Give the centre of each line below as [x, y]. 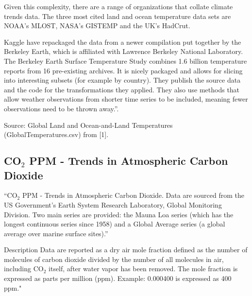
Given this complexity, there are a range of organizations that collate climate [118, 6]
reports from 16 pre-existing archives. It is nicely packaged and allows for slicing [123, 70]
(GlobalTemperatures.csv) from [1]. [56, 134]
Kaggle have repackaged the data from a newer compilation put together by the [123, 42]
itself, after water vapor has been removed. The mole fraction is [143, 269]
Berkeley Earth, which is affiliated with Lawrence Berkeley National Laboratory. [124, 51]
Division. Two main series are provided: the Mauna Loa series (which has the [119, 214]
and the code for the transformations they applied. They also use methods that [122, 89]
